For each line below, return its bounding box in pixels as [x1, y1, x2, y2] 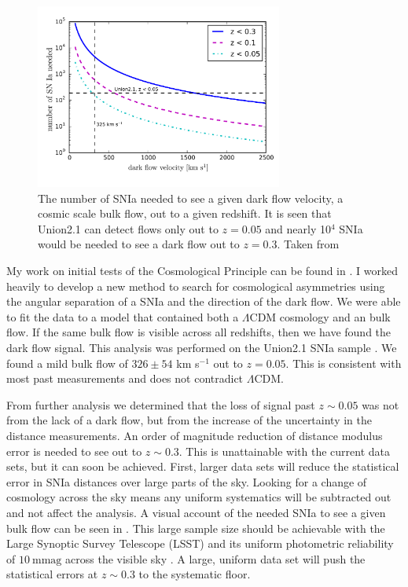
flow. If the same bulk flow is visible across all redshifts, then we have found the [6, 324, 391, 340]
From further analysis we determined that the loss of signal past [6, 396, 315, 413]
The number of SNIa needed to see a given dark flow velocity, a [38, 189, 344, 206]
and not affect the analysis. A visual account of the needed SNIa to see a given [6, 504, 386, 520]
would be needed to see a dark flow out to [38, 236, 240, 252]
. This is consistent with [285, 354, 402, 371]
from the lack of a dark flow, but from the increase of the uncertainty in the [6, 412, 372, 428]
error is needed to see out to [6, 442, 142, 459]
